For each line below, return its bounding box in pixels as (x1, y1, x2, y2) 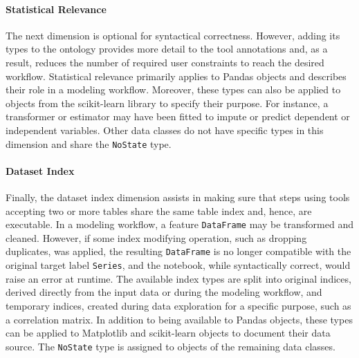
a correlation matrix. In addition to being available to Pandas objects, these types (6, 312, 353, 326)
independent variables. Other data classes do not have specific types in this (6, 122, 324, 137)
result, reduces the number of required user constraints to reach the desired (6, 55, 324, 69)
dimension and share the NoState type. (6, 136, 172, 151)
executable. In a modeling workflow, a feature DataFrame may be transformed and (6, 217, 353, 232)
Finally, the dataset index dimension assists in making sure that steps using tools (6, 190, 350, 204)
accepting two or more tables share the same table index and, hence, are (6, 203, 312, 218)
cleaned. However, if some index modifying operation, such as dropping (6, 230, 307, 245)
